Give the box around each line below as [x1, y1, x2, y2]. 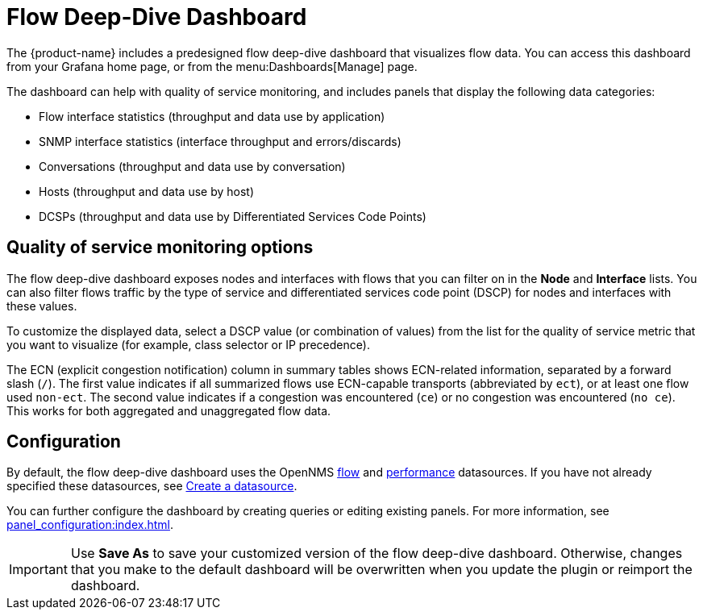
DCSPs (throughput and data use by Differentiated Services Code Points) [39, 209, 426, 223]
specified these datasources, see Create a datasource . [6, 479, 297, 493]
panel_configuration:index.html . [6, 518, 173, 532]
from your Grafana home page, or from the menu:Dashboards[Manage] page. [6, 59, 418, 73]
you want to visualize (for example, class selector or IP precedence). [6, 337, 370, 352]
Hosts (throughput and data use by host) [39, 184, 255, 198]
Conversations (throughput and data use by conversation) [39, 159, 346, 173]
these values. [6, 298, 77, 313]
